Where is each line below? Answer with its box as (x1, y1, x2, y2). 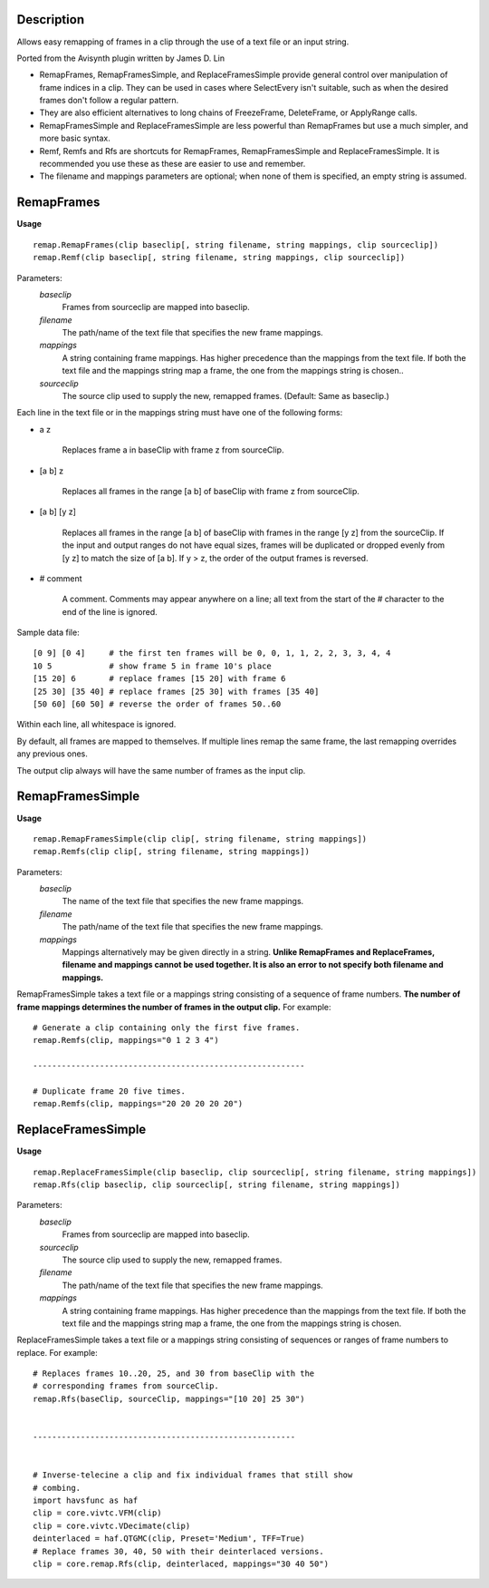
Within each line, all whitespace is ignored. (16, 719, 177, 730)
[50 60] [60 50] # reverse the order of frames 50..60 (33, 699, 282, 709)
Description (16, 12, 85, 27)
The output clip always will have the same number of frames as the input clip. (16, 765, 306, 775)
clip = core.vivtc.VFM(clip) (33, 1508, 162, 1518)
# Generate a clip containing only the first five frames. (33, 1022, 301, 1033)
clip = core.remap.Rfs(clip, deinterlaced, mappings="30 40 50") (33, 1558, 330, 1569)
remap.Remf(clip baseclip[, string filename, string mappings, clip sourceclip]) (33, 252, 406, 263)
